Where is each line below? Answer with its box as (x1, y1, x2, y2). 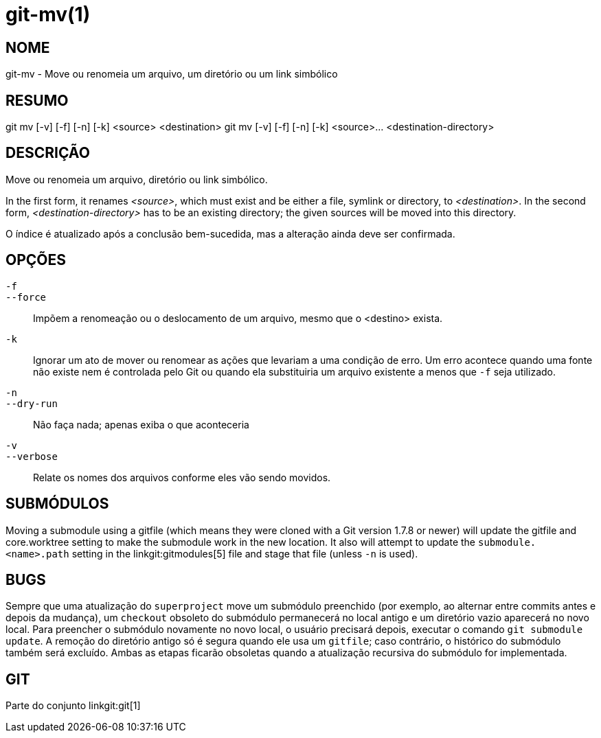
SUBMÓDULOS (5, 495, 109, 513)
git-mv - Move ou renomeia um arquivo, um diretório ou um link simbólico (5, 68, 338, 80)
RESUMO (5, 91, 69, 109)
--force (5, 291, 47, 303)
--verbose (5, 450, 58, 462)
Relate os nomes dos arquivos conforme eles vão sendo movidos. (33, 471, 331, 483)
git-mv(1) (5, 3, 91, 26)
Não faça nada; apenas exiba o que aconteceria (33, 418, 249, 430)
